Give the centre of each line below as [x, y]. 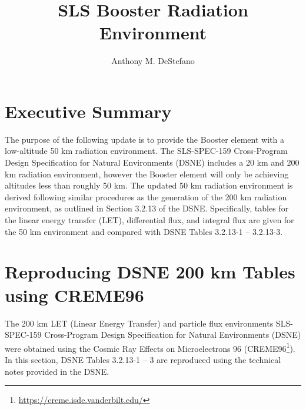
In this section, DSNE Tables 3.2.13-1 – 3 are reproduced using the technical [143, 359]
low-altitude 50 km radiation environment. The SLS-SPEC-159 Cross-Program [146, 151]
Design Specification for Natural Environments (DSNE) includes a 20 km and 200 [152, 162]
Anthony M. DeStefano [153, 61]
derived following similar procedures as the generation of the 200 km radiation [146, 196]
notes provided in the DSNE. [57, 371]
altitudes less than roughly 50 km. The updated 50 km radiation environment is [149, 185]
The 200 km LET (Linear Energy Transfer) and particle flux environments [139, 323]
